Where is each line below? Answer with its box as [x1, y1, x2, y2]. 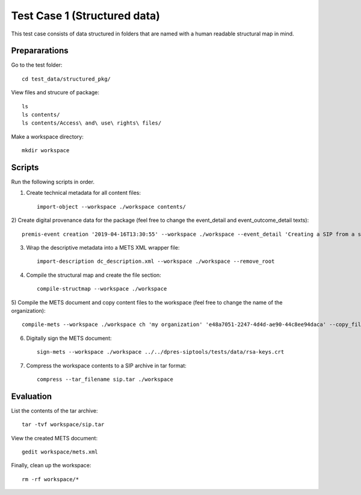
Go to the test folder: [11, 61, 63, 69]
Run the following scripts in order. [11, 178, 94, 186]
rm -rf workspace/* [22, 476, 79, 482]
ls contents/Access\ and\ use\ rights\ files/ [22, 120, 162, 126]
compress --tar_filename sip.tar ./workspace [37, 376, 174, 383]
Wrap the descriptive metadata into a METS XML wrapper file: [26, 244, 180, 251]
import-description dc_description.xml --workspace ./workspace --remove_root [37, 258, 275, 265]
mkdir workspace [22, 147, 70, 154]
